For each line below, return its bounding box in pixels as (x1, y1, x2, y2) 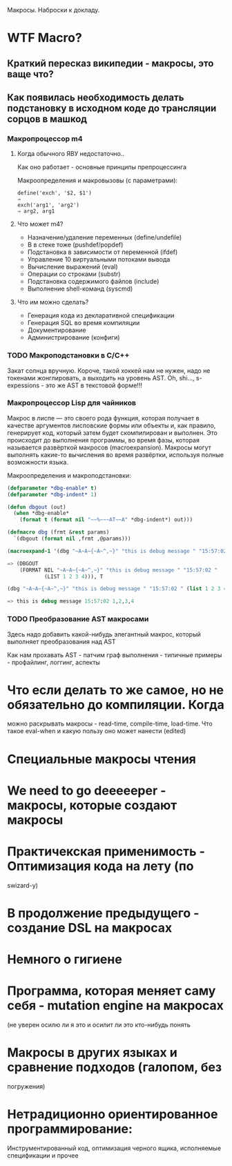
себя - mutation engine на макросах (7, 998, 224, 1013)
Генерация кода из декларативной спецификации (27, 311, 175, 320)
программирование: (7, 1121, 133, 1137)
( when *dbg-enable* (13, 510, 70, 517)
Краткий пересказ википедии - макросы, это (7, 57, 214, 69)
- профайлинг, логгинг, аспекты (7, 658, 100, 666)
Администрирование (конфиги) (27, 333, 120, 342)
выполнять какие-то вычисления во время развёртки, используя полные (7, 450, 224, 458)
